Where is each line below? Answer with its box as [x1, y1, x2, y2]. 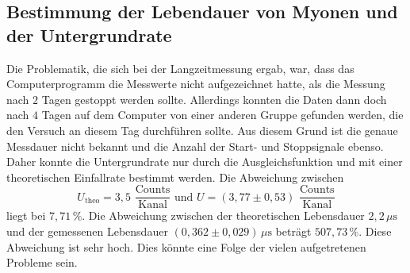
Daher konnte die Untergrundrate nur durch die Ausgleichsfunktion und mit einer [6, 153, 403, 170]
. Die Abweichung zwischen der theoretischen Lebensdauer [82, 207, 365, 224]
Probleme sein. [6, 254, 78, 271]
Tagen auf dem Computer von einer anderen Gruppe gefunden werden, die [41, 106, 404, 123]
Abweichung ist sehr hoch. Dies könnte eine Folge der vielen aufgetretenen [6, 238, 366, 255]
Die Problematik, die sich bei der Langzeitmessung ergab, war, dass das [6, 60, 354, 76]
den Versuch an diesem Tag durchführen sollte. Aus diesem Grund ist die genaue [6, 121, 398, 138]
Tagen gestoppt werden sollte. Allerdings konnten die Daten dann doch [41, 90, 387, 107]
